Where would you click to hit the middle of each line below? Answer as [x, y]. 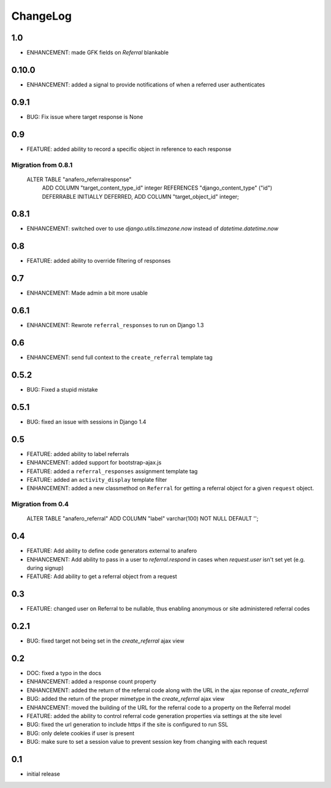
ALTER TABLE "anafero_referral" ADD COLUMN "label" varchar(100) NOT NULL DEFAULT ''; [143, 519]
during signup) [45, 568]
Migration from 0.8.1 [42, 164]
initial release [44, 774]
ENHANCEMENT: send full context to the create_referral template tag [120, 357]
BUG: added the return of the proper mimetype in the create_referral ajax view [126, 699]
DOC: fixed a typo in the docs [64, 673]
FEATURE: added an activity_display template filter [97, 479]
